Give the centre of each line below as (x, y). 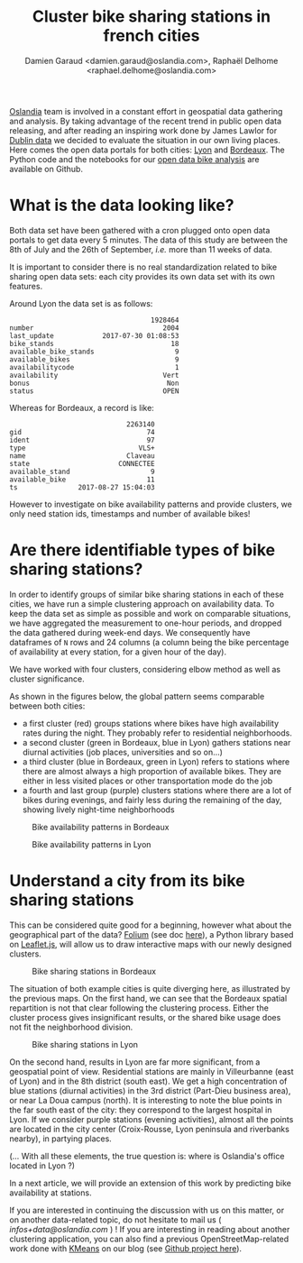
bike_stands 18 (94, 343)
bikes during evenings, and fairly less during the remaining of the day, (152, 800)
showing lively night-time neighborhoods (98, 810)
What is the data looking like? (122, 206)
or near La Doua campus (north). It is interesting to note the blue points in (146, 1100)
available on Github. (46, 169)
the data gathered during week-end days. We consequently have (130, 632)
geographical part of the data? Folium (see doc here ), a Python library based (151, 934)
